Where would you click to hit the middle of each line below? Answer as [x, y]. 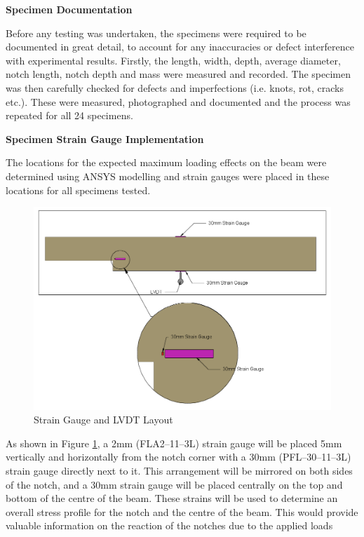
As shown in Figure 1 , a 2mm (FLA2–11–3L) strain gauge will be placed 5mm [174, 443]
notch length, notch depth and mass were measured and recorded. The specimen [178, 74]
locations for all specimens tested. [78, 190]
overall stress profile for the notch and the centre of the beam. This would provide [182, 511]
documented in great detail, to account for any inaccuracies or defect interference [180, 47]
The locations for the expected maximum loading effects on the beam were [166, 162]
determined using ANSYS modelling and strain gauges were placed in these [168, 176]
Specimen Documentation [69, 9]
